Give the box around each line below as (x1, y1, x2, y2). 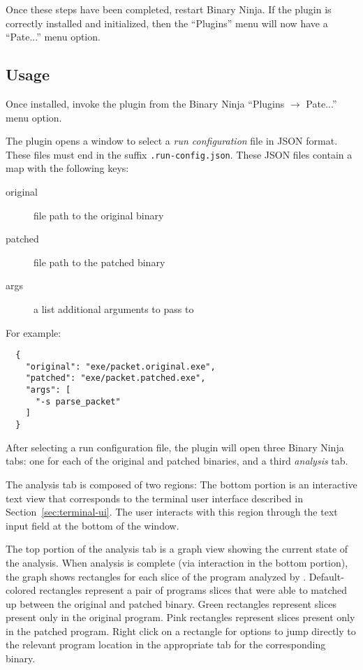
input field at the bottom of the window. (6, 518, 179, 532)
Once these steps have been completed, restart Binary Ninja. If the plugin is (6, 2, 332, 16)
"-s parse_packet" (35, 396, 121, 407)
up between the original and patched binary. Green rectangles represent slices (6, 596, 336, 611)
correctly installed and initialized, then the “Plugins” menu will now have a (6, 15, 328, 30)
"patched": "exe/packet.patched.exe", (25, 373, 206, 384)
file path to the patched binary (34, 254, 165, 269)
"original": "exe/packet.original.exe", (25, 361, 216, 372)
